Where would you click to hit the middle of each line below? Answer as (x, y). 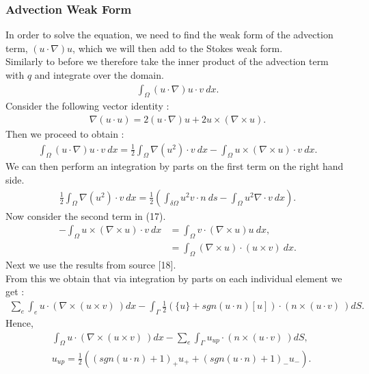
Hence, (19, 323)
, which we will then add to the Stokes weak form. (178, 48)
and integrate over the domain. (99, 75)
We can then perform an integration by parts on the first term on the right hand (175, 166)
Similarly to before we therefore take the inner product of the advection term (167, 61)
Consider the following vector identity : (87, 106)
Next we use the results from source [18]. (91, 264)
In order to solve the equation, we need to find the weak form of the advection (169, 35)
